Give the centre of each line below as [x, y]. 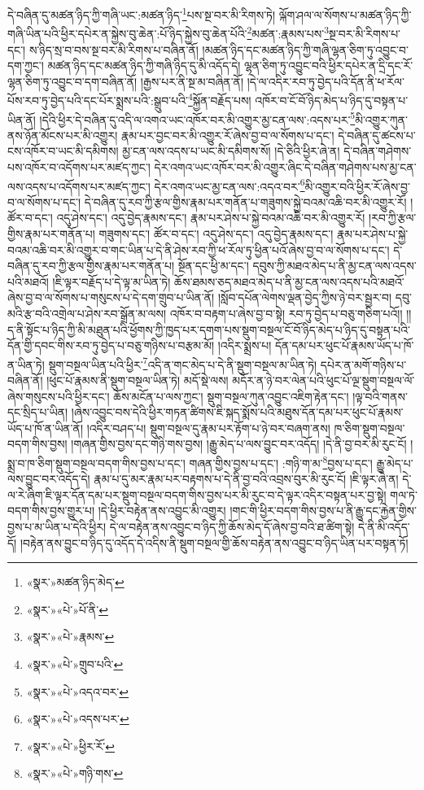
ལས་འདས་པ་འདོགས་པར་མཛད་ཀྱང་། [79, 186]
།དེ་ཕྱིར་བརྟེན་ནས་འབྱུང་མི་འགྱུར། [162, 511]
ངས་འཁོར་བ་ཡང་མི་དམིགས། [63, 151]
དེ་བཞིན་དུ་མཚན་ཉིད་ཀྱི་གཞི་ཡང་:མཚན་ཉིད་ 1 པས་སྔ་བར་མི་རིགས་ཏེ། [142, 13]
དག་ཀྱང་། [26, 65]
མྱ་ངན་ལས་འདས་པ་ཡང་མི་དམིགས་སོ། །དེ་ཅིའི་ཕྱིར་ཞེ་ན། [231, 151]
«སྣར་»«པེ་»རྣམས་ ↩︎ [70, 637]
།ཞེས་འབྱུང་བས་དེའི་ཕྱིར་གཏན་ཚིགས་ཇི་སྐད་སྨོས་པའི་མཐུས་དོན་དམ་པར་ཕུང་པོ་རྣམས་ [237, 412]
